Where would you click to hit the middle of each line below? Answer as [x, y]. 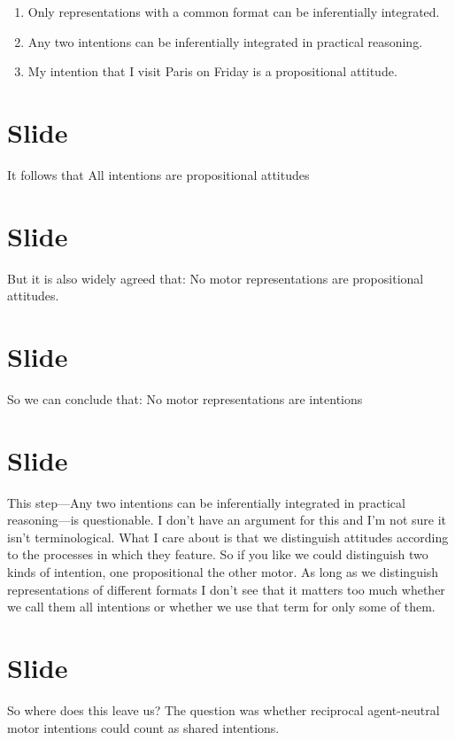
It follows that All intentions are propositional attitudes [158, 174]
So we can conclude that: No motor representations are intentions [185, 398]
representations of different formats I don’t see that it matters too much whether [226, 589]
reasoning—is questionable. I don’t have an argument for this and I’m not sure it [227, 520]
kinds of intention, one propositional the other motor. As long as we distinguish [223, 572]
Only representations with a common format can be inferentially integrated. [234, 12]
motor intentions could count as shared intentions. [143, 727]
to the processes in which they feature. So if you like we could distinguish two [218, 554]
